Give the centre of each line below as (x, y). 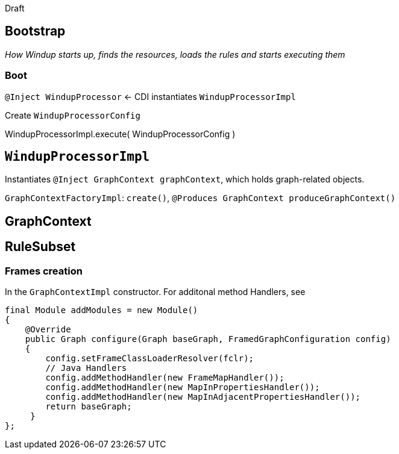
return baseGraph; (89, 407)
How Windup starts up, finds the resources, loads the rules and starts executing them (175, 54)
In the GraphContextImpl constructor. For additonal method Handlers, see (155, 292)
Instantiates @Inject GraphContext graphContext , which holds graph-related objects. (185, 179)
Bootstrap (35, 31)
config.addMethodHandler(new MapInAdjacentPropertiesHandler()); (203, 397)
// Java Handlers (86, 368)
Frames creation (44, 271)
